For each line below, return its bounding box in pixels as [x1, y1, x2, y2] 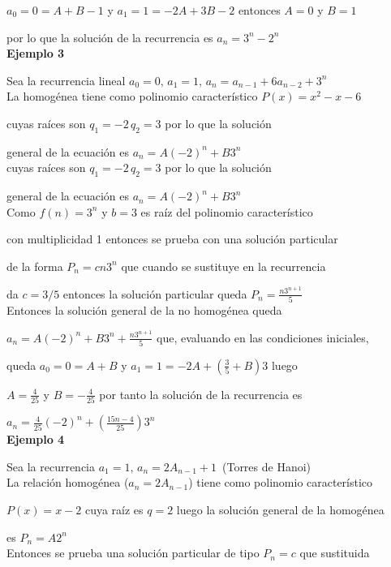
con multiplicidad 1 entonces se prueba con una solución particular [6, 230, 338, 247]
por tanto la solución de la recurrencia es [99, 385, 303, 402]
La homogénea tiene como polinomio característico [6, 88, 258, 105]
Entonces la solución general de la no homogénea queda [6, 301, 282, 318]
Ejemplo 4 [6, 431, 65, 448]
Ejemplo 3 [6, 45, 65, 62]
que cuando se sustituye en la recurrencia [121, 257, 326, 274]
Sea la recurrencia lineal [6, 71, 126, 88]
